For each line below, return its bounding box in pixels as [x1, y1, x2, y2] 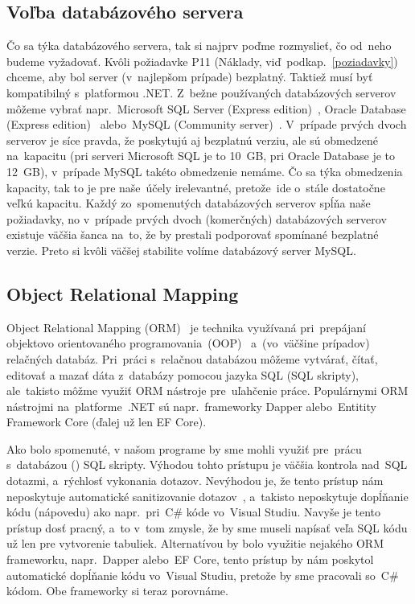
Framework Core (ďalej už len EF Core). [6, 413, 207, 430]
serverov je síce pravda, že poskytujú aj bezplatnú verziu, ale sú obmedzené [6, 131, 379, 148]
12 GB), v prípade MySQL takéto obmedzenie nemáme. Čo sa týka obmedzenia [6, 162, 403, 179]
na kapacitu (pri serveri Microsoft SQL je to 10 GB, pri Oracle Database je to [6, 147, 395, 164]
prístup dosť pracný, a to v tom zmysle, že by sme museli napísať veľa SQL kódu [6, 519, 408, 536]
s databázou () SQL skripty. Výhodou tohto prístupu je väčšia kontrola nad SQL [6, 456, 408, 473]
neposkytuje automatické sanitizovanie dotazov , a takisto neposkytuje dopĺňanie [6, 487, 409, 504]
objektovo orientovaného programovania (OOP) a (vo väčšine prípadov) [6, 335, 370, 351]
